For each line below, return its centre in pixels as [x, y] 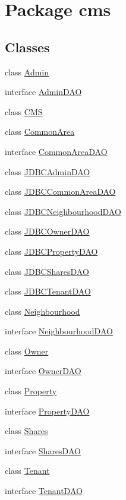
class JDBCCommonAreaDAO [60, 192]
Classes [27, 47]
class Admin [27, 72]
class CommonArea [40, 132]
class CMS [24, 111]
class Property [31, 391]
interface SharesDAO [43, 450]
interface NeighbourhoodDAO [59, 331]
